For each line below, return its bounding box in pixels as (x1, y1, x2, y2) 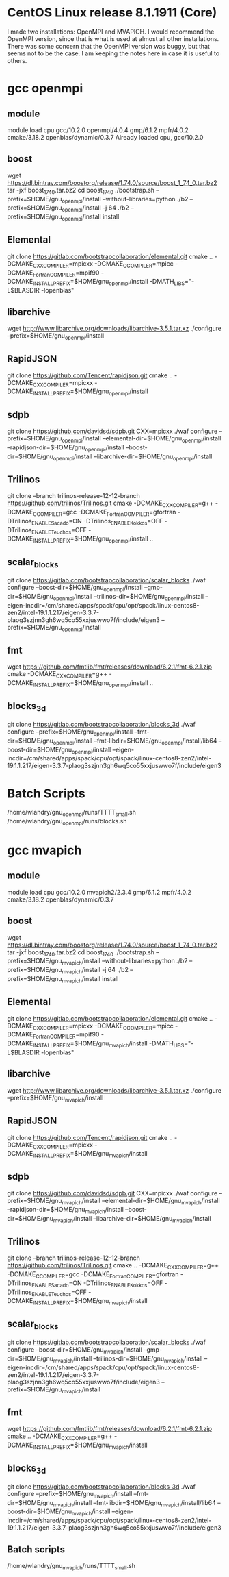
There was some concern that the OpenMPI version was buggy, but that (7, 42, 211, 50)
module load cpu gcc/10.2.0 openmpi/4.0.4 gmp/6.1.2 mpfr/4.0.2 (7, 125, 189, 134)
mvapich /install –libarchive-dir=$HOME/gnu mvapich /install (53, 1214, 211, 1224)
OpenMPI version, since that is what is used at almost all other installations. (7, 34, 219, 42)
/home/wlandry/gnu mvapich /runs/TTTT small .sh (7, 1562, 135, 1572)
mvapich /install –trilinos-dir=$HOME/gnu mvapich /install (53, 1354, 203, 1364)
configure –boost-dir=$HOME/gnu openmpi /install (7, 584, 143, 593)
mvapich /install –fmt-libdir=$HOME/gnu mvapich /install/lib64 (53, 1498, 217, 1508)
